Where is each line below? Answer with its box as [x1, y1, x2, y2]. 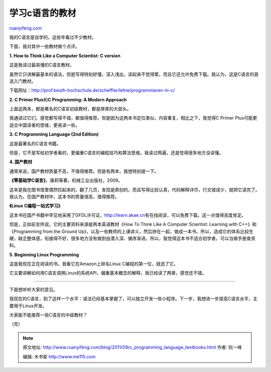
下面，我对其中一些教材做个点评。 [9, 43, 80, 50]
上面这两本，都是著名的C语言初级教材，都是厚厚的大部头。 [9, 106, 131, 112]
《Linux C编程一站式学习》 [9, 203, 63, 209]
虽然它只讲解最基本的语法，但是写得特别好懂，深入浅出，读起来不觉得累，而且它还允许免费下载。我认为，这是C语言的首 [9, 71, 259, 77]
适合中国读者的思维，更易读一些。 [9, 122, 80, 128]
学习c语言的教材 [9, 8, 76, 19]
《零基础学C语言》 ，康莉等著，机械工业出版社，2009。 [9, 177, 123, 183]
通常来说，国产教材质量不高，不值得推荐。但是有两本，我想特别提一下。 [9, 168, 159, 174]
